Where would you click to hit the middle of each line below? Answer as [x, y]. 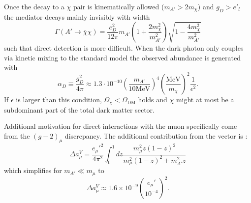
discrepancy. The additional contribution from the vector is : [156, 135]
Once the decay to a [34, 6]
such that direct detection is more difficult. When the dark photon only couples [124, 47]
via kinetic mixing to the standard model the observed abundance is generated [123, 57]
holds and [153, 100]
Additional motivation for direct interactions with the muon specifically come [121, 126]
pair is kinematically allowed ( [119, 6]
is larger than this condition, [59, 100]
